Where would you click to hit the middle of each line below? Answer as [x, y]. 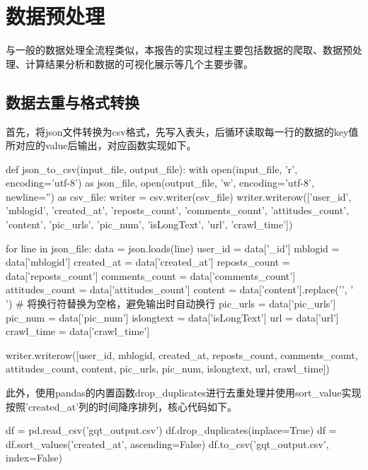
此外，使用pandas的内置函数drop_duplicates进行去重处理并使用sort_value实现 [184, 393]
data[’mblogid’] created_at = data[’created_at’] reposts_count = [148, 262]
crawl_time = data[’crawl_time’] [78, 331]
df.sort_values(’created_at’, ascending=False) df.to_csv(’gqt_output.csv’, [167, 443]
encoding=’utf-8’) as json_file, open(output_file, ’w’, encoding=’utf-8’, [160, 183]
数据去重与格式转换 [73, 101]
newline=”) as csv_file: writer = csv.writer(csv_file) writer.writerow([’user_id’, [179, 196]
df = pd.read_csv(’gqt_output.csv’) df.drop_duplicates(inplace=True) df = [171, 430]
